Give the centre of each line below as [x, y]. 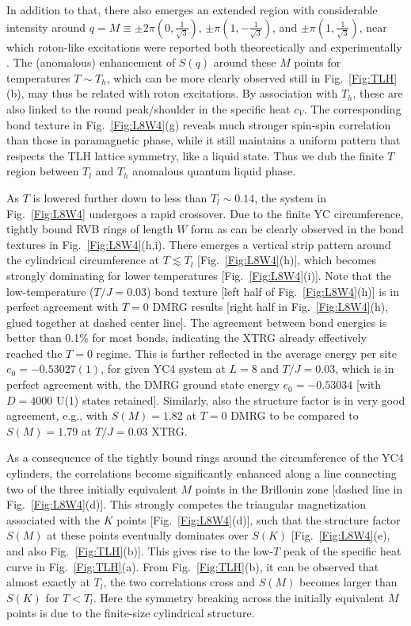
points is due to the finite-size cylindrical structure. [131, 613]
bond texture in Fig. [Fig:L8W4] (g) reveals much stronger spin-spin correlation [199, 124]
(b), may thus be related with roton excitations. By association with [172, 93]
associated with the [53, 519]
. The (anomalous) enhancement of [91, 62]
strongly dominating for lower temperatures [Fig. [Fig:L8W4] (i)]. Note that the [199, 275]
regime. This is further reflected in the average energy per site [246, 353]
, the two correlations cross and [179, 582]
